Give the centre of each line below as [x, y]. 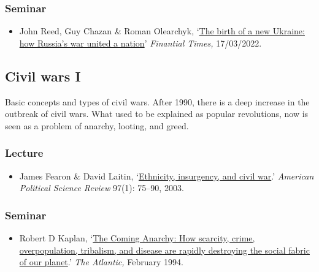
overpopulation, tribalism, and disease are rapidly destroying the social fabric [164, 250]
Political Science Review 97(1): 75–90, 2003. [102, 188]
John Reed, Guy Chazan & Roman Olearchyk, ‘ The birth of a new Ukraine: [162, 31]
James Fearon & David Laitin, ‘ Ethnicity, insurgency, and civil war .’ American [167, 176]
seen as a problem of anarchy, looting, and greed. [97, 125]
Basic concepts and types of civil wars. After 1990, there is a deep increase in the [157, 101]
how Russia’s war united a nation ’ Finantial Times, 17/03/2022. [140, 43]
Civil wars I [43, 76]
